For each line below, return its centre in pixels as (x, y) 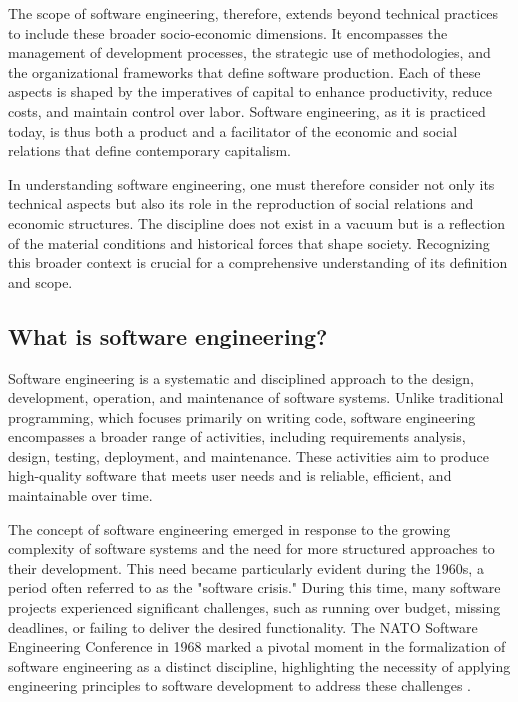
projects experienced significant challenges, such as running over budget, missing (254, 607)
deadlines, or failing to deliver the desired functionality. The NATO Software (243, 626)
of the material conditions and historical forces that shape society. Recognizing (249, 242)
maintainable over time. (80, 495)
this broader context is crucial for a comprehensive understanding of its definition (258, 262)
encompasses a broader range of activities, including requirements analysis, (237, 436)
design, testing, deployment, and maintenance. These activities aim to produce (248, 455)
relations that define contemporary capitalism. (150, 150)
